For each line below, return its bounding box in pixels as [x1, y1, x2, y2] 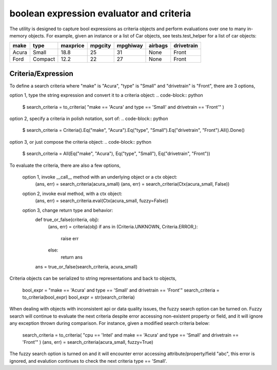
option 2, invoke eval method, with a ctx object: [22, 190, 123, 197]
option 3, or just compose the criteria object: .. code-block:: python [9, 139, 151, 145]
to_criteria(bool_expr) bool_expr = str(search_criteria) [22, 294, 135, 300]
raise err [61, 235, 79, 241]
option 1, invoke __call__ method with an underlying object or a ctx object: [22, 173, 177, 180]
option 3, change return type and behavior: [22, 207, 113, 213]
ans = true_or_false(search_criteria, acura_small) [35, 263, 138, 269]
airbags [149, 42, 168, 49]
